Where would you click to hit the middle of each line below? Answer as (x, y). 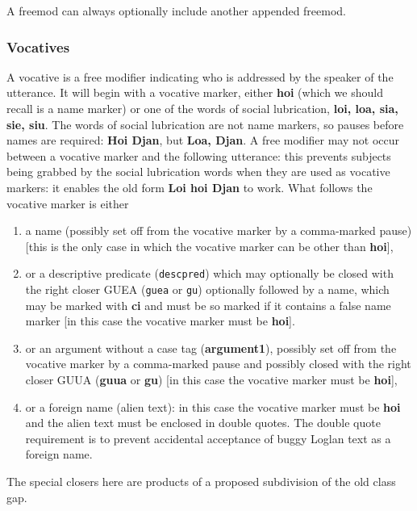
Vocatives (38, 46)
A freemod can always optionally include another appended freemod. (177, 10)
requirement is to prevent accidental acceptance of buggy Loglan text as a (208, 438)
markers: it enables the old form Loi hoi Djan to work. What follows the (190, 187)
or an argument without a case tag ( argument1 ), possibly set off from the (211, 348)
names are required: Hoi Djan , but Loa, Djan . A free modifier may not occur (203, 140)
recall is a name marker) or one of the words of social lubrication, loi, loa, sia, (202, 108)
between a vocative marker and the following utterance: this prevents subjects (199, 155)
